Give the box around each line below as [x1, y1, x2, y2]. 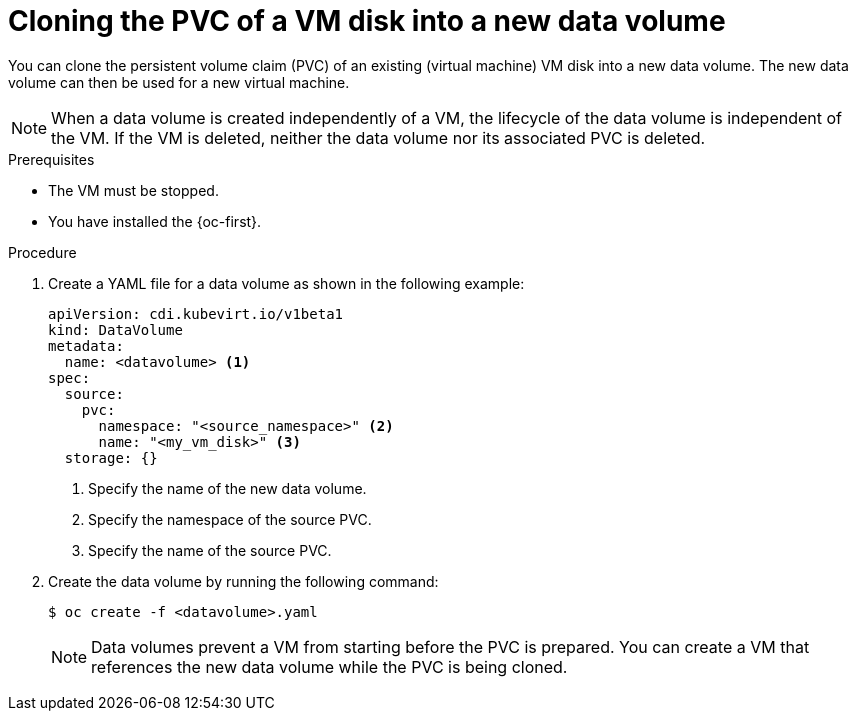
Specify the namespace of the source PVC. [88, 510, 372, 528]
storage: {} [64, 449, 158, 466]
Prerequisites [8, 150, 95, 168]
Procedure [8, 243, 77, 261]
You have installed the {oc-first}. [48, 212, 262, 230]
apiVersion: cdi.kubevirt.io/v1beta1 [48, 305, 344, 322]
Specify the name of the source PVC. [88, 541, 332, 559]
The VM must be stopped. [48, 181, 219, 199]
